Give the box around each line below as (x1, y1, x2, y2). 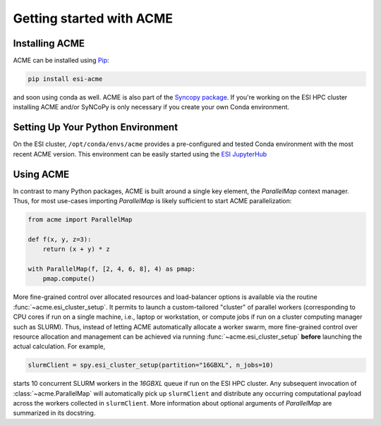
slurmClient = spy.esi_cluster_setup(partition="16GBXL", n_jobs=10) (28, 361, 274, 370)
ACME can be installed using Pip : (13, 56, 109, 65)
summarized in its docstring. (13, 409, 96, 418)
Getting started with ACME (13, 11, 173, 26)
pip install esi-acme (28, 75, 103, 83)
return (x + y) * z (42, 245, 111, 253)
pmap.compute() (42, 275, 95, 283)
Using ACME (13, 168, 70, 180)
